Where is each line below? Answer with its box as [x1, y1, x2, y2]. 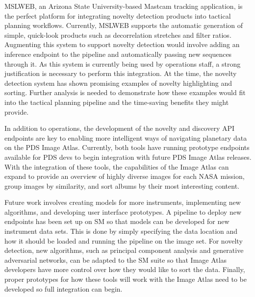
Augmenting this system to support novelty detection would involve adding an [4, 39, 240, 49]
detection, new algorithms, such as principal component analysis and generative [4, 245, 244, 255]
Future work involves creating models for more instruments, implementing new [4, 197, 241, 207]
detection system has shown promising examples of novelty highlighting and [4, 77, 232, 88]
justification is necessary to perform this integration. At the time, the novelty [4, 68, 237, 78]
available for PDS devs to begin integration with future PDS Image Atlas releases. [4, 151, 252, 162]
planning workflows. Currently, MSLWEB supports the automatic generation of [4, 20, 243, 30]
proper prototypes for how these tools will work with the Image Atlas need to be [4, 274, 247, 284]
